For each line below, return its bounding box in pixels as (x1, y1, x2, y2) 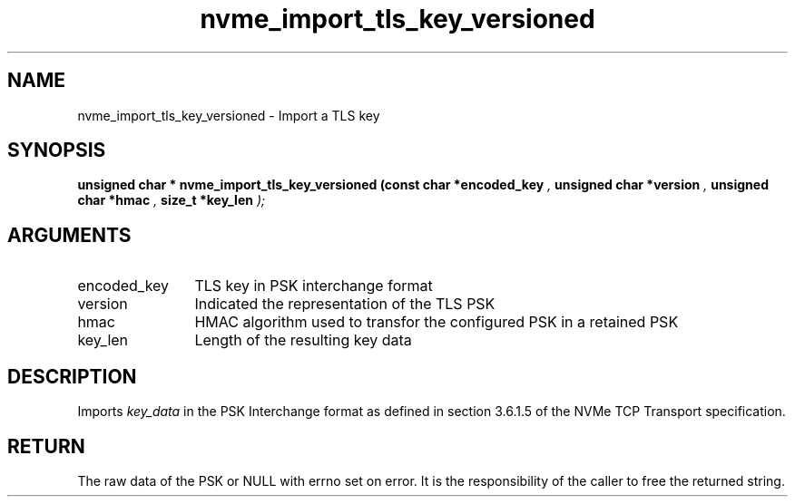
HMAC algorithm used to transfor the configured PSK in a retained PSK (194, 313, 679, 332)
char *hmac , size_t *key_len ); (77, 192, 266, 208)
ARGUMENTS (7, 223, 132, 247)
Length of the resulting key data (194, 331, 412, 350)
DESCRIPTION (7, 364, 137, 388)
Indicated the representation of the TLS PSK (194, 295, 496, 314)
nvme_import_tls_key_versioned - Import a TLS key (77, 107, 380, 123)
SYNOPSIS (7, 139, 106, 162)
